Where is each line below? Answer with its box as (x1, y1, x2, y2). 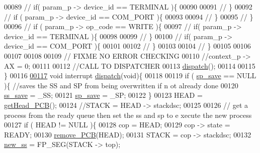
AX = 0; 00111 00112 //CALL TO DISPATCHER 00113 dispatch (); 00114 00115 (4, 60, 255, 71)
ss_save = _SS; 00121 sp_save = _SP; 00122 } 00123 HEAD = (4, 90, 203, 100)
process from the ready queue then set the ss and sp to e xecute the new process (4, 109, 252, 120)
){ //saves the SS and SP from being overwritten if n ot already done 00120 (4, 80, 238, 90)
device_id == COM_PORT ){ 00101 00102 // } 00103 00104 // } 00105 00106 (4, 41, 251, 51)
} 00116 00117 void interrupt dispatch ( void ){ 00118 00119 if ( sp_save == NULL (4, 70, 256, 81)
